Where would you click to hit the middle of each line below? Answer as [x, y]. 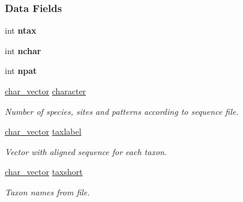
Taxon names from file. [47, 191]
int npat [21, 71]
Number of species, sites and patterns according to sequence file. [122, 111]
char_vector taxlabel [43, 131]
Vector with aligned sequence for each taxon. [86, 151]
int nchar [23, 50]
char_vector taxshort [44, 172]
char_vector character [46, 91]
